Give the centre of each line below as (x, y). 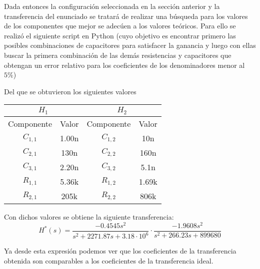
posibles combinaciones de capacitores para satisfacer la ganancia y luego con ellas (130, 45)
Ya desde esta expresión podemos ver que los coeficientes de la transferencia (120, 251)
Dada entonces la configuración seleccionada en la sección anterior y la (112, 6)
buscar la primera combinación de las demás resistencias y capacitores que (118, 55)
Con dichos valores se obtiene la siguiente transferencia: (89, 217)
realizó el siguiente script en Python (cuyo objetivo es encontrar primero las (120, 35)
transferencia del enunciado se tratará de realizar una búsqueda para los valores (126, 16)
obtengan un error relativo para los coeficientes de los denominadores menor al (124, 65)
